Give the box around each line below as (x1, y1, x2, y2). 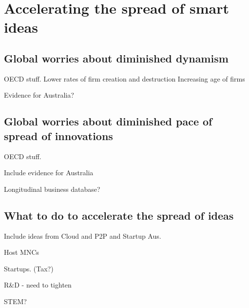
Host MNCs (4, 247, 39, 257)
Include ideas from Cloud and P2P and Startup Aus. (4, 230, 161, 241)
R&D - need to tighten (4, 280, 72, 290)
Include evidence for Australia (4, 167, 94, 178)
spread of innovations (4, 128, 113, 143)
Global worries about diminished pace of (4, 114, 212, 129)
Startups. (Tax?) (4, 263, 54, 273)
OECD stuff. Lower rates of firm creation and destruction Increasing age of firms (4, 73, 245, 83)
